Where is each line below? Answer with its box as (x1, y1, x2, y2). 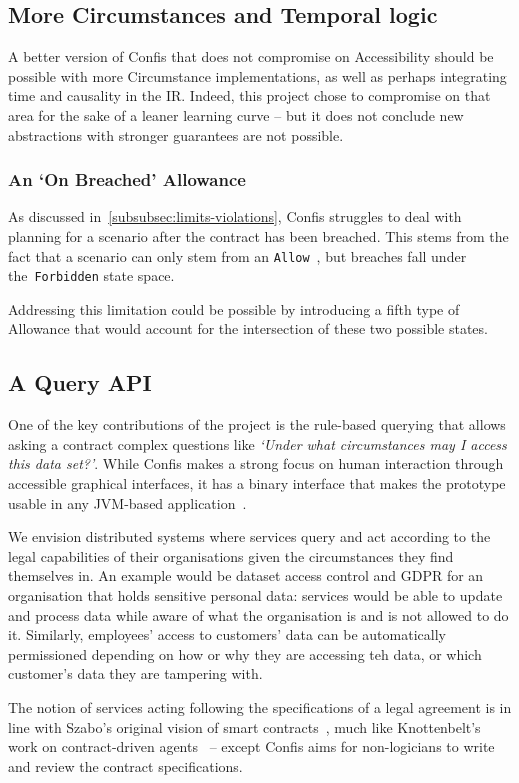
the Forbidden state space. (8, 265, 175, 286)
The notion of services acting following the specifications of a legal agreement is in (8, 697, 512, 717)
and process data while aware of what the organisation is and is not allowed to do (8, 604, 509, 625)
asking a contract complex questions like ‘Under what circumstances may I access (8, 433, 507, 454)
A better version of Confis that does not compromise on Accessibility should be (8, 46, 494, 67)
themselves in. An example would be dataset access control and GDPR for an (8, 565, 484, 586)
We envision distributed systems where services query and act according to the (8, 526, 491, 547)
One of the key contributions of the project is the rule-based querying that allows (8, 414, 506, 435)
